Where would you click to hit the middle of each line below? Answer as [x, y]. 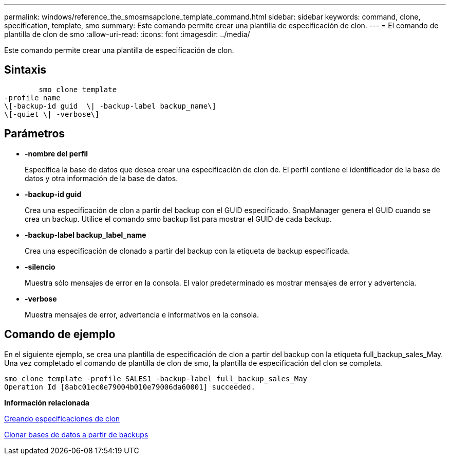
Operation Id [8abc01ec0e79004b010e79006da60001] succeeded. [130, 387]
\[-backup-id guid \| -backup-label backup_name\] [110, 106]
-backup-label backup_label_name [86, 235]
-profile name [32, 98]
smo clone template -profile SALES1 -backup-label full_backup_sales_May [156, 378]
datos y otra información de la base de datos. [101, 178]
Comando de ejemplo [60, 334]
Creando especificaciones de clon [62, 418]
